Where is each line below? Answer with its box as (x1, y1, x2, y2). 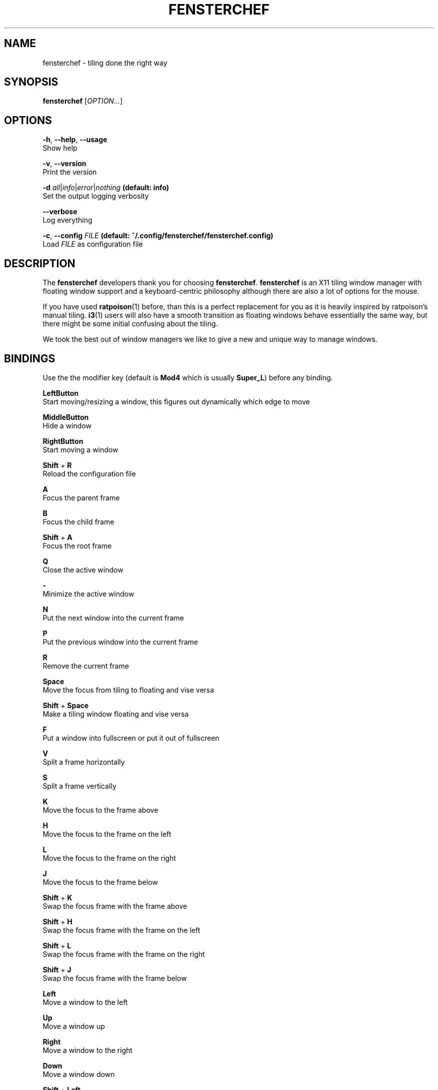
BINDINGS (4, 352, 55, 365)
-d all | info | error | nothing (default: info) (42, 183, 169, 192)
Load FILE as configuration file (42, 240, 143, 249)
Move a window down (42, 1069, 115, 1078)
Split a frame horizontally (42, 757, 125, 766)
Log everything (42, 216, 92, 225)
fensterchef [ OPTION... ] (42, 97, 123, 106)
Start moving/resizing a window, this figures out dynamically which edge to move (42, 397, 310, 406)
